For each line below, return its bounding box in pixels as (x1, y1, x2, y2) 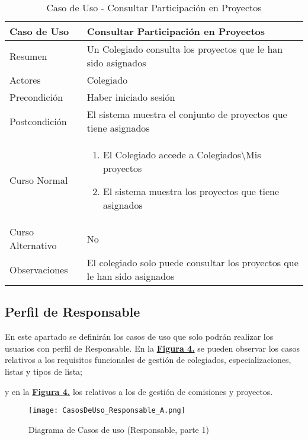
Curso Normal (9, 173, 68, 187)
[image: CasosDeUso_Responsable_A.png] (28, 406, 185, 415)
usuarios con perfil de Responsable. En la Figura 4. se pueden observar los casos (5, 342, 300, 354)
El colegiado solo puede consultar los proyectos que (86, 256, 299, 269)
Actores (9, 73, 41, 87)
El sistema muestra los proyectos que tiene (102, 184, 280, 198)
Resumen (9, 49, 47, 63)
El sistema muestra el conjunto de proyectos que (86, 107, 287, 121)
